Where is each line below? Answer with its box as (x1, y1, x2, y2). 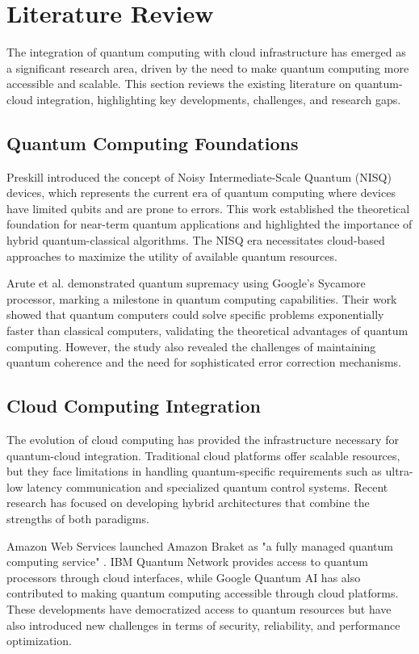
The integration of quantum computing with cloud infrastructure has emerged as (6, 44, 406, 61)
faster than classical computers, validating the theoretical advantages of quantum (6, 322, 409, 339)
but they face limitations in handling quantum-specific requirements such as (6, 463, 382, 480)
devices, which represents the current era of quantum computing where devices (6, 184, 396, 201)
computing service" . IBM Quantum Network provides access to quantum (6, 553, 369, 570)
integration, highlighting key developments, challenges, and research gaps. (36, 90, 401, 107)
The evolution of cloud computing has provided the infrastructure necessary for (6, 431, 399, 448)
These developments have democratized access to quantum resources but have (6, 600, 392, 617)
